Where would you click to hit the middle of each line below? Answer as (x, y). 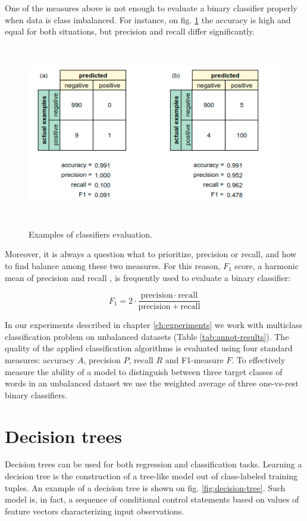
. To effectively (259, 359)
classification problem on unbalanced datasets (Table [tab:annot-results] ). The (147, 336)
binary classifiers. (36, 394)
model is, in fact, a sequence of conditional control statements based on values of (152, 499)
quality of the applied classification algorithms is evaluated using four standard (149, 348)
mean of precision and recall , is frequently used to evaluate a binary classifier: (148, 277)
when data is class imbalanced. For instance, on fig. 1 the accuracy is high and (148, 19)
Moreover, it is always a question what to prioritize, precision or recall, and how (151, 254)
